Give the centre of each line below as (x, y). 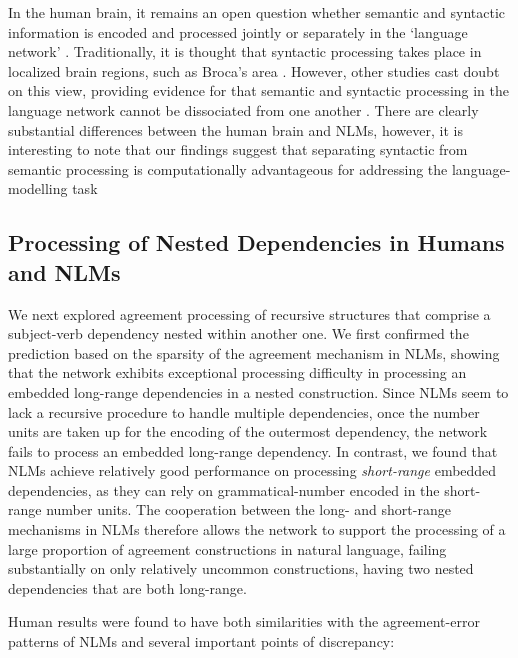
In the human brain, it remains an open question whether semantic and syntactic (257, 12)
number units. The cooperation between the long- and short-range (248, 509)
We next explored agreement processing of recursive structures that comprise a (249, 313)
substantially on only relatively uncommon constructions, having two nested (241, 568)
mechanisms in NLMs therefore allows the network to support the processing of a (257, 529)
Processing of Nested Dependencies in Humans (256, 242)
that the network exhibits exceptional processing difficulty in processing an (237, 372)
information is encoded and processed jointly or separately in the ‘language (238, 31)
